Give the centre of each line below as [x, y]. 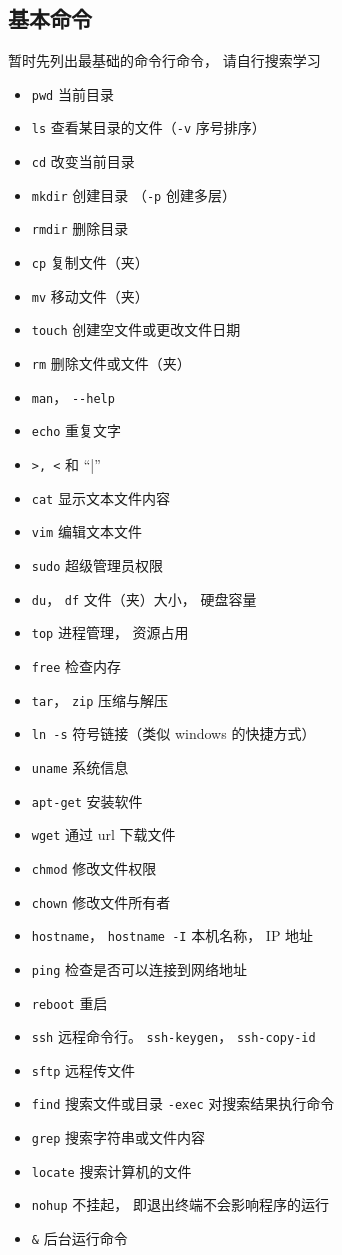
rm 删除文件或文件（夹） [111, 363]
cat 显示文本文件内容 [100, 497]
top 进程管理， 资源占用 [110, 632]
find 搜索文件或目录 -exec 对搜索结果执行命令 [183, 1103]
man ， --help [73, 396]
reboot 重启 [69, 1002]
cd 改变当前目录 [83, 161]
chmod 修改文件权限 [94, 867]
